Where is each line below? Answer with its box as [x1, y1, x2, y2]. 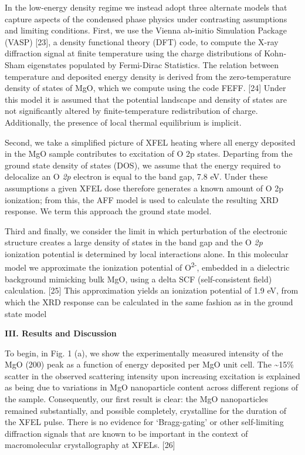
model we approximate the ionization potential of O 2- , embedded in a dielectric [5, 259, 290, 274]
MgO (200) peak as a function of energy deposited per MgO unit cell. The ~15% [5, 358, 294, 370]
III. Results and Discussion [5, 327, 117, 339]
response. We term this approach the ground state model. [5, 205, 212, 217]
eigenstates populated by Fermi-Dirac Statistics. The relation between [27, 58, 279, 70]
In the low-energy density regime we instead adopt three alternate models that [5, 1, 287, 13]
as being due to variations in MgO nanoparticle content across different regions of [5, 381, 298, 393]
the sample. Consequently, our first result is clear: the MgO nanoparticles [5, 393, 269, 405]
